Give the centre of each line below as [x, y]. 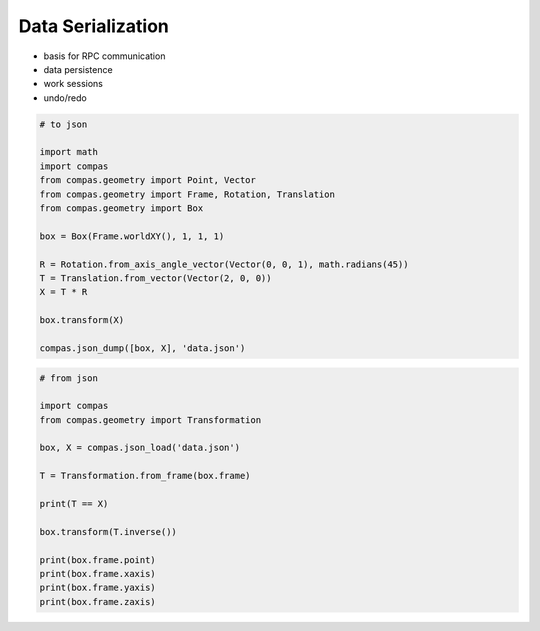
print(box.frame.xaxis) [98, 573]
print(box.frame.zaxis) [98, 601]
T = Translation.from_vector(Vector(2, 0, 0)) [155, 278]
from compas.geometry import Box [121, 208]
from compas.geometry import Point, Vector [148, 180]
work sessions [73, 84]
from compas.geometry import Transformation [150, 419]
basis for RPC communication [104, 56]
